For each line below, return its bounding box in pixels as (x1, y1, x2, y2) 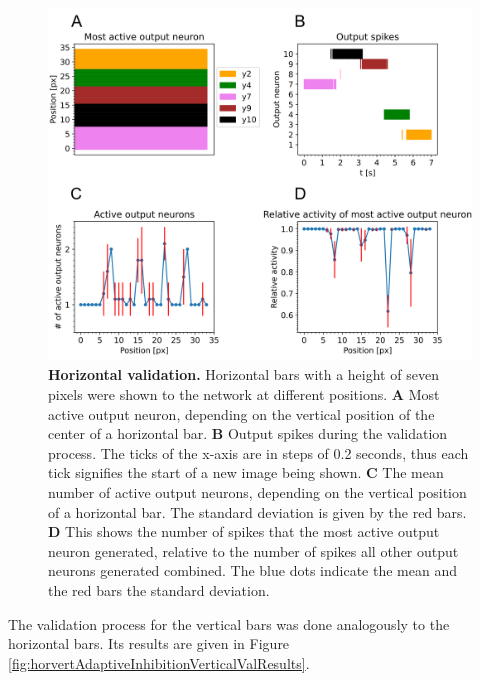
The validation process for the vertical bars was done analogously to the (8, 613, 450, 634)
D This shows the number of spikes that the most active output (48, 521, 440, 542)
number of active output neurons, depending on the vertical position (48, 481, 467, 502)
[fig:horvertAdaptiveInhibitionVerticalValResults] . (8, 652, 310, 673)
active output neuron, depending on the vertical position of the (48, 403, 435, 424)
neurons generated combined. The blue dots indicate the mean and (48, 560, 457, 581)
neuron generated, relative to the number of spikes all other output (48, 540, 459, 561)
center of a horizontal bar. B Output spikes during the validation (48, 423, 448, 444)
